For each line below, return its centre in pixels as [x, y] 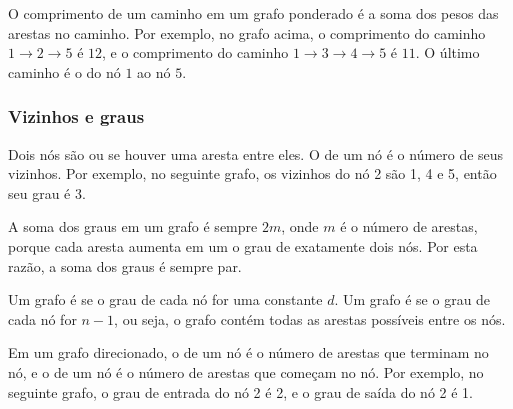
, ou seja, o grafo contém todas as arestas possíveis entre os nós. [310, 318]
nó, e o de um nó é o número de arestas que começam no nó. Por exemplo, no [246, 371]
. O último [447, 52]
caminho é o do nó [64, 71]
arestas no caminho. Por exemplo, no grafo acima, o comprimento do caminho [247, 32]
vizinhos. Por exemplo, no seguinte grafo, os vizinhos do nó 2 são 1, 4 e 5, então [252, 173]
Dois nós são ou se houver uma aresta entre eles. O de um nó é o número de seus [256, 153]
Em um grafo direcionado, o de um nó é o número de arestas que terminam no [248, 352]
